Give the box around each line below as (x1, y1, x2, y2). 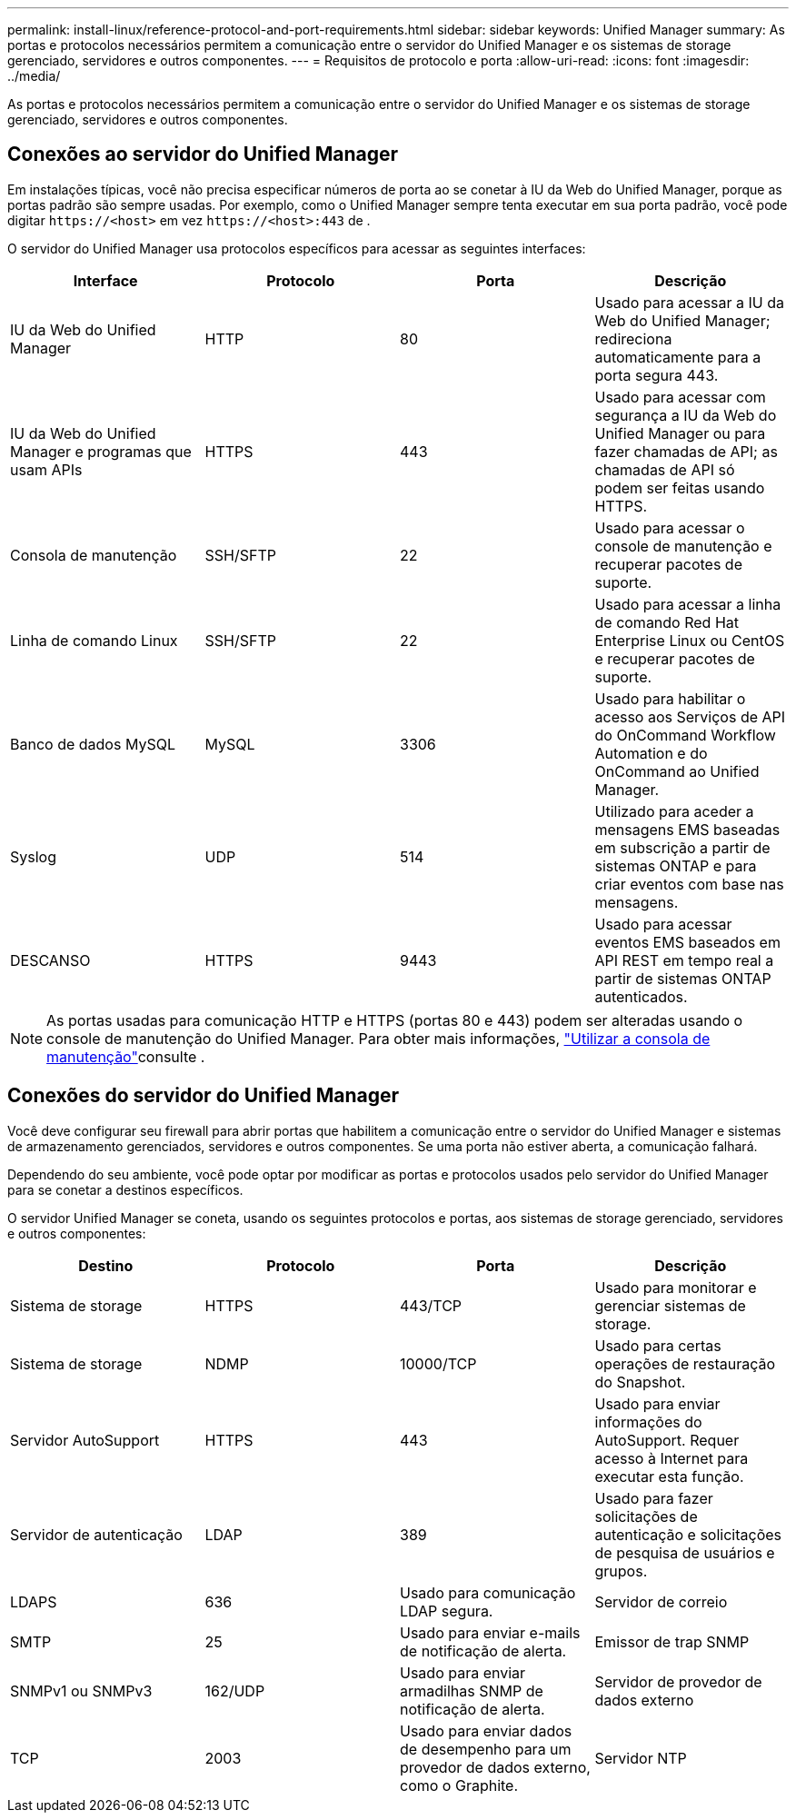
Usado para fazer (594, 1488, 713, 1507)
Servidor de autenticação (10, 1525, 183, 1544)
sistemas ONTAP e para (594, 856, 757, 875)
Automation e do (594, 743, 708, 762)
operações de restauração (594, 1354, 776, 1373)
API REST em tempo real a (594, 950, 774, 970)
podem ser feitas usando (594, 478, 765, 497)
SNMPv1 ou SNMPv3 (10, 1681, 153, 1700)
